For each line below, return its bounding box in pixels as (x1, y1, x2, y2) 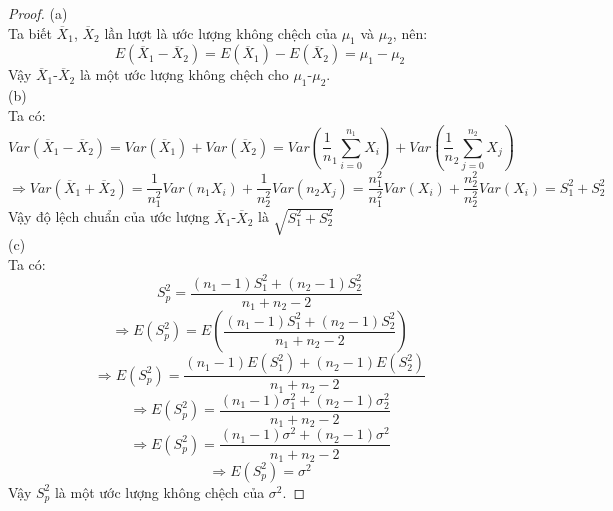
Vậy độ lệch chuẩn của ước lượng (8, 206, 210, 227)
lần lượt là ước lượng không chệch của (104, 22, 337, 43)
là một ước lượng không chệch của (54, 481, 265, 502)
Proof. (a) (8, 3, 68, 23)
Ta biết (8, 22, 52, 43)
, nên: (392, 22, 428, 43)
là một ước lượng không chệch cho (79, 64, 289, 85)
